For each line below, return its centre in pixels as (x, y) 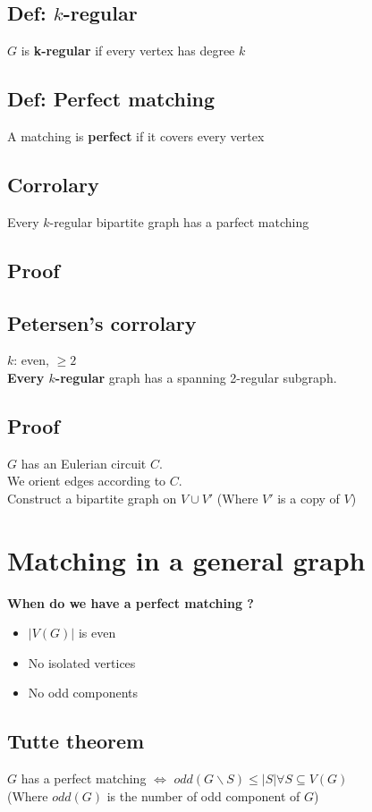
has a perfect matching (84, 778)
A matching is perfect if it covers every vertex (136, 136)
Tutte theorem (76, 741)
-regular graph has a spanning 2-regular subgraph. (196, 377)
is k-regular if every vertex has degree (128, 51)
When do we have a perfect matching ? (131, 602)
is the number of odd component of (203, 795)
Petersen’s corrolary (102, 322)
